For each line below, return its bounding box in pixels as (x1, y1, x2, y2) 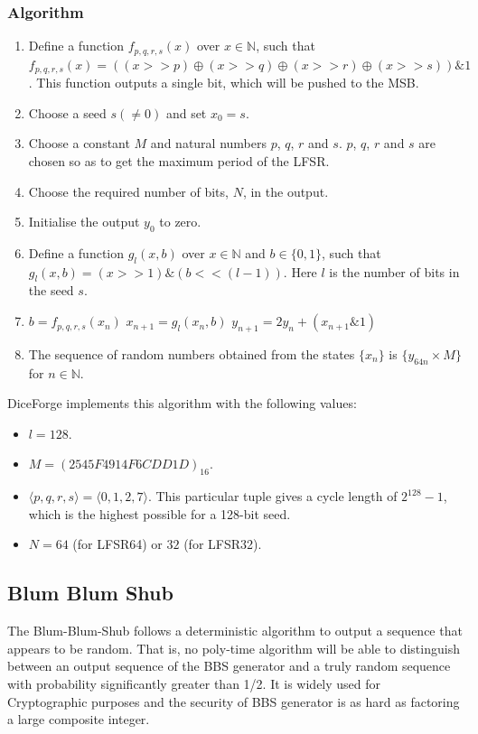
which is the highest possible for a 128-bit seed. (28, 504, 291, 523)
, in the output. (242, 181, 329, 200)
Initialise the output (28, 212, 140, 231)
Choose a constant (28, 134, 130, 153)
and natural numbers (150, 134, 267, 153)
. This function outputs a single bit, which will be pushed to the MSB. (28, 73, 419, 92)
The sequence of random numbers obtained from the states (28, 344, 355, 363)
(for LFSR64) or (72, 534, 163, 553)
